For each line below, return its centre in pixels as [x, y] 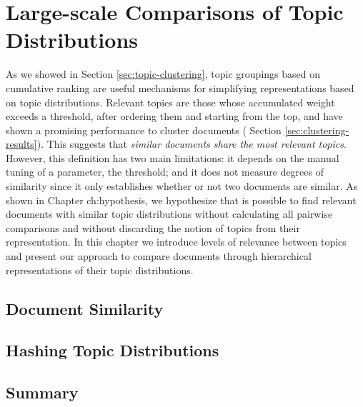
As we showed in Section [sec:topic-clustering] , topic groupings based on [163, 74]
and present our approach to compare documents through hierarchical [159, 256]
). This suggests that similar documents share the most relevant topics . [192, 144]
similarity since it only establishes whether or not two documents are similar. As [182, 186]
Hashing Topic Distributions [113, 350]
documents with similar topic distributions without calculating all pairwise [169, 214]
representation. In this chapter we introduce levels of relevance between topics [176, 242]
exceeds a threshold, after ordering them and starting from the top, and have [174, 116]
